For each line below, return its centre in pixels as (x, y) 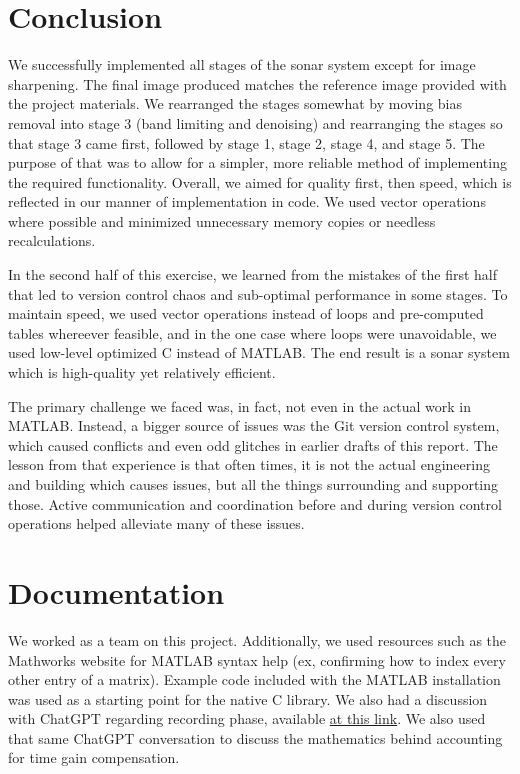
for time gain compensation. (94, 757)
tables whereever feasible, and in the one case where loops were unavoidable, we (252, 332)
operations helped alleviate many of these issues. (156, 523)
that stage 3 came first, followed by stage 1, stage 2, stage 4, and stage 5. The (246, 142)
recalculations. (52, 240)
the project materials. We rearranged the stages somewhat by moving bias (235, 103)
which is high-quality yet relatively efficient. (142, 372)
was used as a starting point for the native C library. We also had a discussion (248, 698)
